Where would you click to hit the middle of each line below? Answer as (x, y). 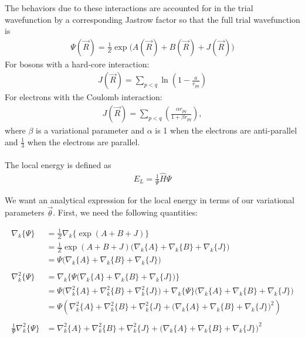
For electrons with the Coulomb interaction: (84, 97)
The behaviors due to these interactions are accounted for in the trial (129, 8)
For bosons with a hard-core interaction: (77, 64)
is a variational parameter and (90, 130)
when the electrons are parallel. (84, 141)
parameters (25, 212)
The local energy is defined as (58, 165)
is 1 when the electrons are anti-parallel (226, 130)
